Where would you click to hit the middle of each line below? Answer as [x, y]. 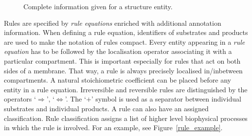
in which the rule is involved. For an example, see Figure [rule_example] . [113, 127]
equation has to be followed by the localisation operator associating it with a [118, 51]
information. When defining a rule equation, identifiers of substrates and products [126, 32]
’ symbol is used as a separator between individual [166, 99]
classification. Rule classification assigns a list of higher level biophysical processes [126, 118]
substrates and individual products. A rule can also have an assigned [106, 108]
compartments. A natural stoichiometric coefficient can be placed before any [117, 80]
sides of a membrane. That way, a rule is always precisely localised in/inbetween [123, 70]
